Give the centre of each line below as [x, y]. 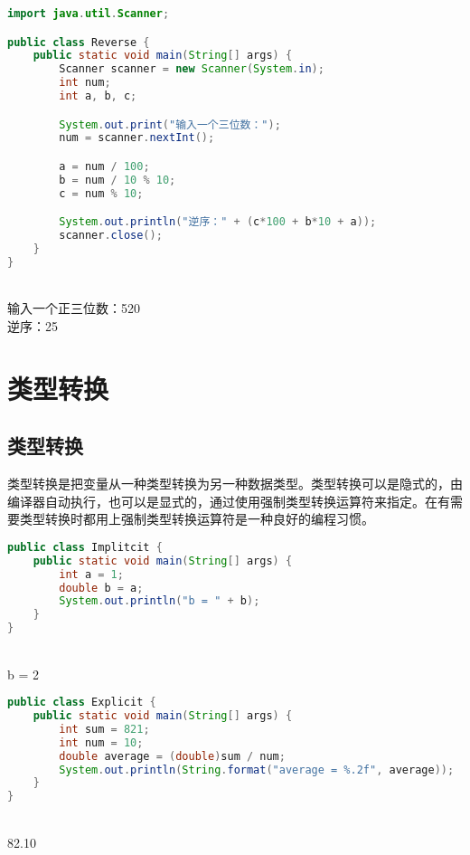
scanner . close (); [111, 236]
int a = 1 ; [91, 574]
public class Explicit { [82, 703]
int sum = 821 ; [104, 729]
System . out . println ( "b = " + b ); [160, 601]
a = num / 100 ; [104, 166]
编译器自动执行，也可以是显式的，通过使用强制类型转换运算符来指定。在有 [229, 501]
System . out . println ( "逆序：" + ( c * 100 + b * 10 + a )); [218, 222]
